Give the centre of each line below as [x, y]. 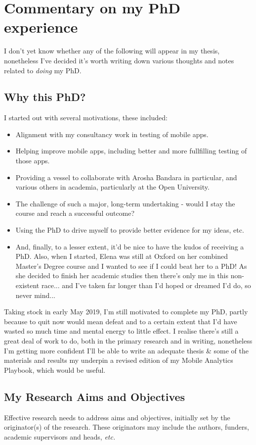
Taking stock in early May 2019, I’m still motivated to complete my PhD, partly [126, 312]
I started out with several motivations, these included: [86, 118]
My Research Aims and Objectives [95, 396]
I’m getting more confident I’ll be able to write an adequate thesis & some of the [126, 350]
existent [27, 285]
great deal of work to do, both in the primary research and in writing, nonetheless [128, 340]
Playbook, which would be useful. [55, 370]
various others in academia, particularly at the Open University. [112, 187]
